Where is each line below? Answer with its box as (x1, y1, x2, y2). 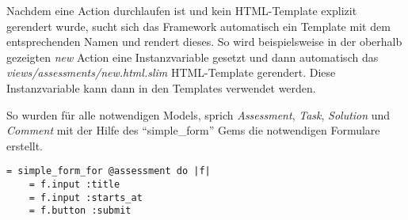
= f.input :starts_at (29, 192, 143, 203)
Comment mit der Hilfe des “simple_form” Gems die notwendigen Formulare (6, 122, 380, 138)
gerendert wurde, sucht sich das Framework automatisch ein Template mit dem (6, 17, 391, 34)
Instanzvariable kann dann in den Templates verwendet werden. (6, 79, 316, 96)
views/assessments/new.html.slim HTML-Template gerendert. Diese (6, 64, 336, 81)
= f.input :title (29, 179, 120, 190)
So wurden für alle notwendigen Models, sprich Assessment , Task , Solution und (6, 106, 391, 123)
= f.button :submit (29, 205, 132, 217)
